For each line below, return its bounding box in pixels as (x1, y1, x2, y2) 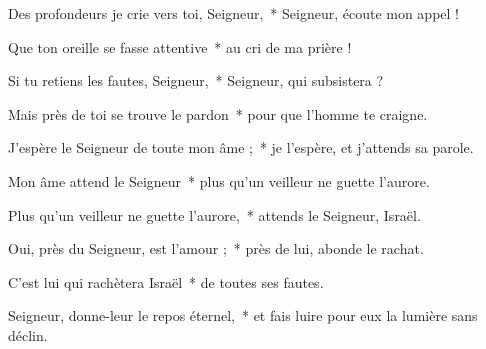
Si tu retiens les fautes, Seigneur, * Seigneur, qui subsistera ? (8, 70, 384, 91)
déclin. (8, 324, 48, 345)
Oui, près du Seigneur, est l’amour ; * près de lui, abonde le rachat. (8, 238, 424, 259)
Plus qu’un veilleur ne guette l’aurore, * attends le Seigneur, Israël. (8, 204, 421, 225)
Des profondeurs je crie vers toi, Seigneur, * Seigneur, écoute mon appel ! (8, 3, 459, 23)
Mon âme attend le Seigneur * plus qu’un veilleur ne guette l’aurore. (8, 170, 430, 191)
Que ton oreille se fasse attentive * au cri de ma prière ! (8, 36, 352, 57)
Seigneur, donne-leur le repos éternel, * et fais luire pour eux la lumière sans (8, 305, 478, 326)
